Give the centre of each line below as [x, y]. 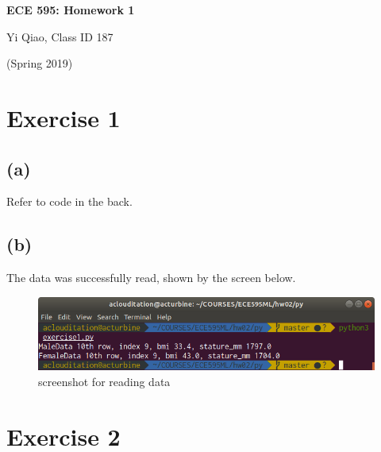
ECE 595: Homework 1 [71, 10]
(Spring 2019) [40, 63]
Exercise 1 [63, 117]
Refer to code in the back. [69, 201]
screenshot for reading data [104, 381]
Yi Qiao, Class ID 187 [60, 36]
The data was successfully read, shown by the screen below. [151, 278]
